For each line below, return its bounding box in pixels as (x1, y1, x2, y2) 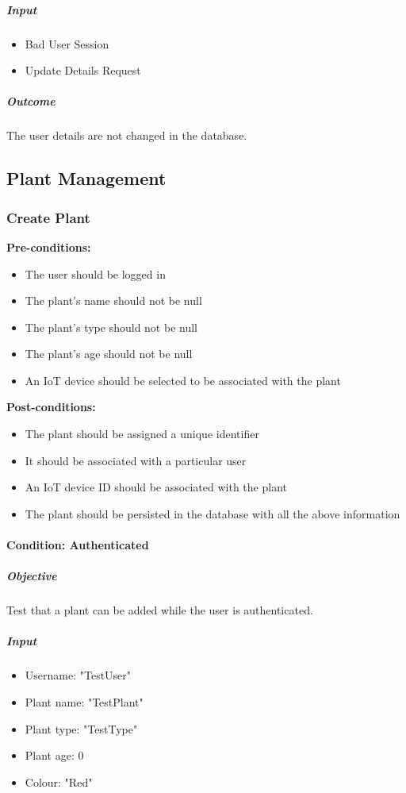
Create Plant (6, 207, 90, 227)
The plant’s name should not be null (25, 292, 202, 309)
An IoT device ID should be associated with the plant (25, 479, 287, 495)
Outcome (6, 93, 56, 110)
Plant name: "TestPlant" (25, 693, 144, 710)
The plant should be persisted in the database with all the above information (25, 505, 400, 522)
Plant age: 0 (25, 747, 84, 764)
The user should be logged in (25, 265, 166, 282)
